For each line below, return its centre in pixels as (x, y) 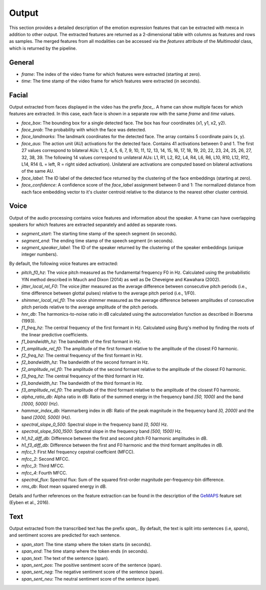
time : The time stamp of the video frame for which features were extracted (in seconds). (111, 81)
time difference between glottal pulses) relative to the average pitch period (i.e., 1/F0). (109, 293)
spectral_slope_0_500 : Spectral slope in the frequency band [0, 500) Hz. (95, 424)
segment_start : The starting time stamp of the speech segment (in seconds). (99, 234)
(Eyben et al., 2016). (30, 503)
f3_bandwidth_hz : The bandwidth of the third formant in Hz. (82, 383)
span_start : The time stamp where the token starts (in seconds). (86, 544)
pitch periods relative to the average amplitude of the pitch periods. (90, 307)
